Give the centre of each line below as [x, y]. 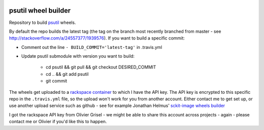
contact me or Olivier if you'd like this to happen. [58, 122]
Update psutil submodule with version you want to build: [78, 56]
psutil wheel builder [40, 11]
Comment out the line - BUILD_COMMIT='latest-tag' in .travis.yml [92, 47]
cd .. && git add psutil [67, 74]
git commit [56, 81]
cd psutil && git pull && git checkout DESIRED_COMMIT [101, 67]
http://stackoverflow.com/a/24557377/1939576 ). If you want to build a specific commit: [97, 38]
